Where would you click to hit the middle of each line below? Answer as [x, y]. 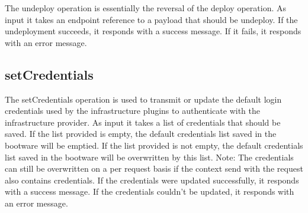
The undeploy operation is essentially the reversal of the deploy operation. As [145, 8]
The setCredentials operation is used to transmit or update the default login [143, 99]
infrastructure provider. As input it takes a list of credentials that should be [143, 122]
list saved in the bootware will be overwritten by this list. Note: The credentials [149, 157]
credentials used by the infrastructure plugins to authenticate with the [132, 111]
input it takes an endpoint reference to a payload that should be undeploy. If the [151, 19]
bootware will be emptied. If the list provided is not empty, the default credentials [154, 145]
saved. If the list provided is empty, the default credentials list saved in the [141, 134]
